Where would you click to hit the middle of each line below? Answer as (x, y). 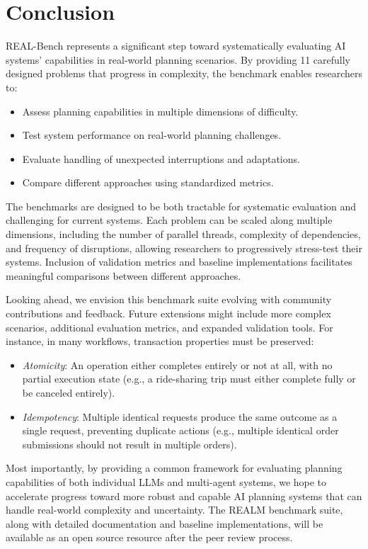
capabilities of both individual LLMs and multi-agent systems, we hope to (166, 481)
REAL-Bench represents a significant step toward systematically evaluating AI (176, 46)
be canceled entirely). (69, 392)
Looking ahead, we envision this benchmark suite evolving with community (169, 299)
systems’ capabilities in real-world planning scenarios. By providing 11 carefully (178, 59)
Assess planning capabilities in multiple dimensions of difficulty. (160, 111)
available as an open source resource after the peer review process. (149, 537)
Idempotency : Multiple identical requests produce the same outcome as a (180, 416)
